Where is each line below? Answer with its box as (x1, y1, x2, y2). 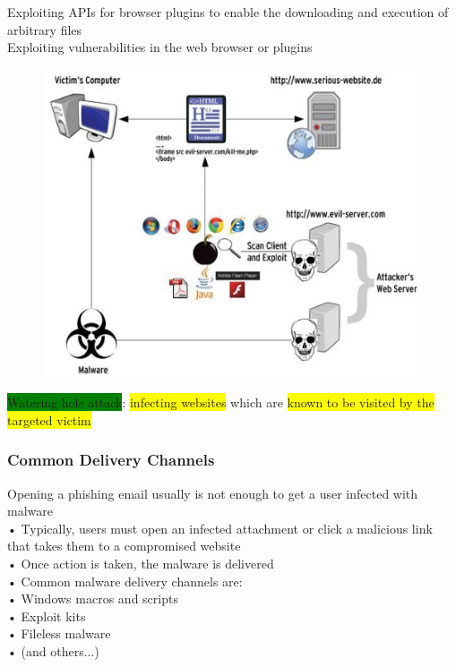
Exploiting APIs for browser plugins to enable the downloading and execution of (7, 3, 449, 21)
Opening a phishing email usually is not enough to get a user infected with (7, 483, 418, 502)
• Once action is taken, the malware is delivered (7, 553, 274, 572)
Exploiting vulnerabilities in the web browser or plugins (7, 38, 313, 56)
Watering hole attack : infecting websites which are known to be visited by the (7, 393, 434, 412)
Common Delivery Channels (7, 449, 215, 471)
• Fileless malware (7, 624, 111, 643)
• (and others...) (7, 641, 99, 660)
